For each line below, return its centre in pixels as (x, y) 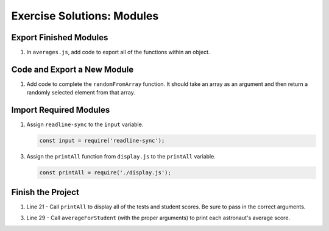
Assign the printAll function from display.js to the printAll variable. (121, 157)
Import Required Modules (61, 110)
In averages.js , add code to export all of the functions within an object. (118, 52)
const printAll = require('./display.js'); (105, 173)
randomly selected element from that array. (81, 93)
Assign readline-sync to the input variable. (85, 124)
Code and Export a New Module (73, 69)
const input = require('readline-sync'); (102, 141)
